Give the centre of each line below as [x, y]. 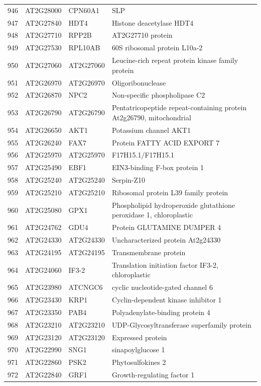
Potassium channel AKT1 [151, 130]
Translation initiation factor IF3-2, [165, 264]
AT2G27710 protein [142, 35]
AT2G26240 [43, 142]
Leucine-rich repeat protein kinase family [175, 60]
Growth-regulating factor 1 [153, 375]
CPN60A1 [84, 10]
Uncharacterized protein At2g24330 [166, 240]
